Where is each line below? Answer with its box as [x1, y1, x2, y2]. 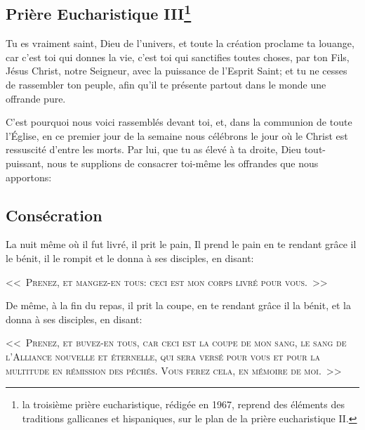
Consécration [6, 204, 102, 226]
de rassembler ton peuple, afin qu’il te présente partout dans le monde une [6, 77, 326, 91]
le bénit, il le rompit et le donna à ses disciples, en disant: [6, 250, 254, 265]
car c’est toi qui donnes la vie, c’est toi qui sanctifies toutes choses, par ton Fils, [6, 49, 350, 64]
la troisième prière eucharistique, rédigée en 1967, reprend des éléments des [22, 397, 345, 412]
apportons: [6, 169, 52, 184]
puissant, [6, 155, 44, 170]
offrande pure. [6, 91, 66, 105]
